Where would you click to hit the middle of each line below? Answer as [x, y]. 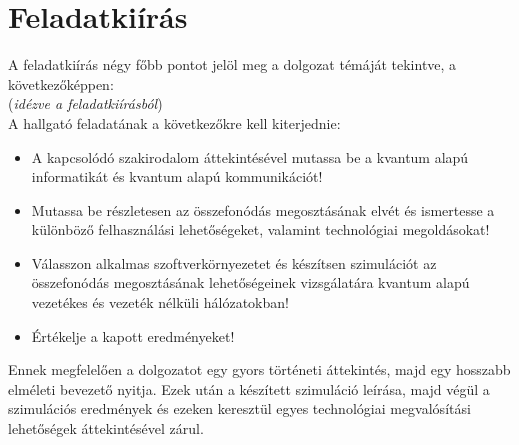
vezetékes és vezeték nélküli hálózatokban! [160, 302]
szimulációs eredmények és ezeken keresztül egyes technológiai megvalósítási [239, 408]
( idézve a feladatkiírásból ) [85, 103]
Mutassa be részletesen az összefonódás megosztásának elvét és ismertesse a [263, 209]
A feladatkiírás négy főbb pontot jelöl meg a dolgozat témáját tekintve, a [232, 64]
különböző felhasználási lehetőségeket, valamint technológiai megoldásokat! [260, 229]
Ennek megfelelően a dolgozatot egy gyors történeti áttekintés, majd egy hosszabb [259, 369]
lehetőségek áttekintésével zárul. [106, 428]
